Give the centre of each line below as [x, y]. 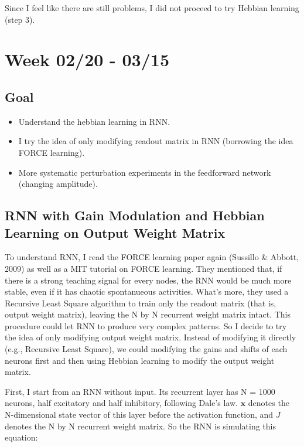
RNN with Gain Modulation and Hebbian [135, 215]
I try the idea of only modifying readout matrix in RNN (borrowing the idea [156, 141]
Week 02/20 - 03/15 [87, 59]
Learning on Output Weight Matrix [115, 232]
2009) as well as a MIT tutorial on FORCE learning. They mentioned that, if [144, 268]
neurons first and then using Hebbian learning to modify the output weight [140, 360]
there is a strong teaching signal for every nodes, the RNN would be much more [148, 280]
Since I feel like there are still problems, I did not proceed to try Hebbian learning [152, 8]
